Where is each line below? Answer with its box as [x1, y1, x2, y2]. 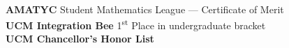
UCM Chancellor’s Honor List [6, 31, 154, 46]
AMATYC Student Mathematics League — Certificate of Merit [6, 1, 284, 16]
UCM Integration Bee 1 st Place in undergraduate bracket [6, 16, 266, 32]
